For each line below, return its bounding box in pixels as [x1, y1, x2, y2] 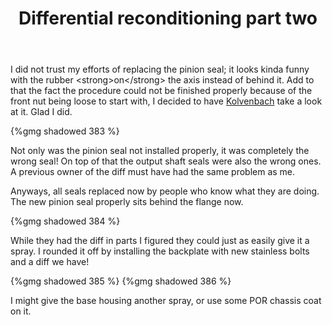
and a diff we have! [10, 256, 90, 268]
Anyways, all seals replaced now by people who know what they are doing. [10, 185, 320, 197]
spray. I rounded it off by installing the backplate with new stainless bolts [10, 245, 310, 257]
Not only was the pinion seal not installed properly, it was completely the [10, 145, 310, 157]
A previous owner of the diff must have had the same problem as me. [10, 166, 296, 178]
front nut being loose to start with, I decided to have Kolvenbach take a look [10, 95, 323, 107]
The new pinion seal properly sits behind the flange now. [10, 196, 244, 208]
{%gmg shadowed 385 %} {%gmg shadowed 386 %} [10, 275, 232, 287]
